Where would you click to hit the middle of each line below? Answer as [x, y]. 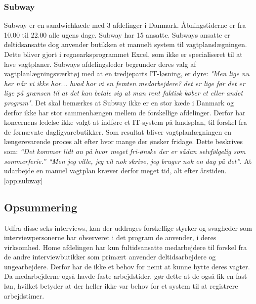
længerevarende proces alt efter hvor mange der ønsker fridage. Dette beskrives [124, 141]
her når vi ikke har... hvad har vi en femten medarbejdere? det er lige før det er [125, 83]
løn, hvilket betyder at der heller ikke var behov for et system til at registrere [121, 286]
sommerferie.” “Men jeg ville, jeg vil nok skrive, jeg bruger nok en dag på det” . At [128, 161]
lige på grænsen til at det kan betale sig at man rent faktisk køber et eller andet [124, 93]
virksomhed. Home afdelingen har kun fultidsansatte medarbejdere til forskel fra [126, 247]
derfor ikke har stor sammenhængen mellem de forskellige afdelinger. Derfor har [125, 112]
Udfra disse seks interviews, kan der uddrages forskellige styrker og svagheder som [128, 228]
